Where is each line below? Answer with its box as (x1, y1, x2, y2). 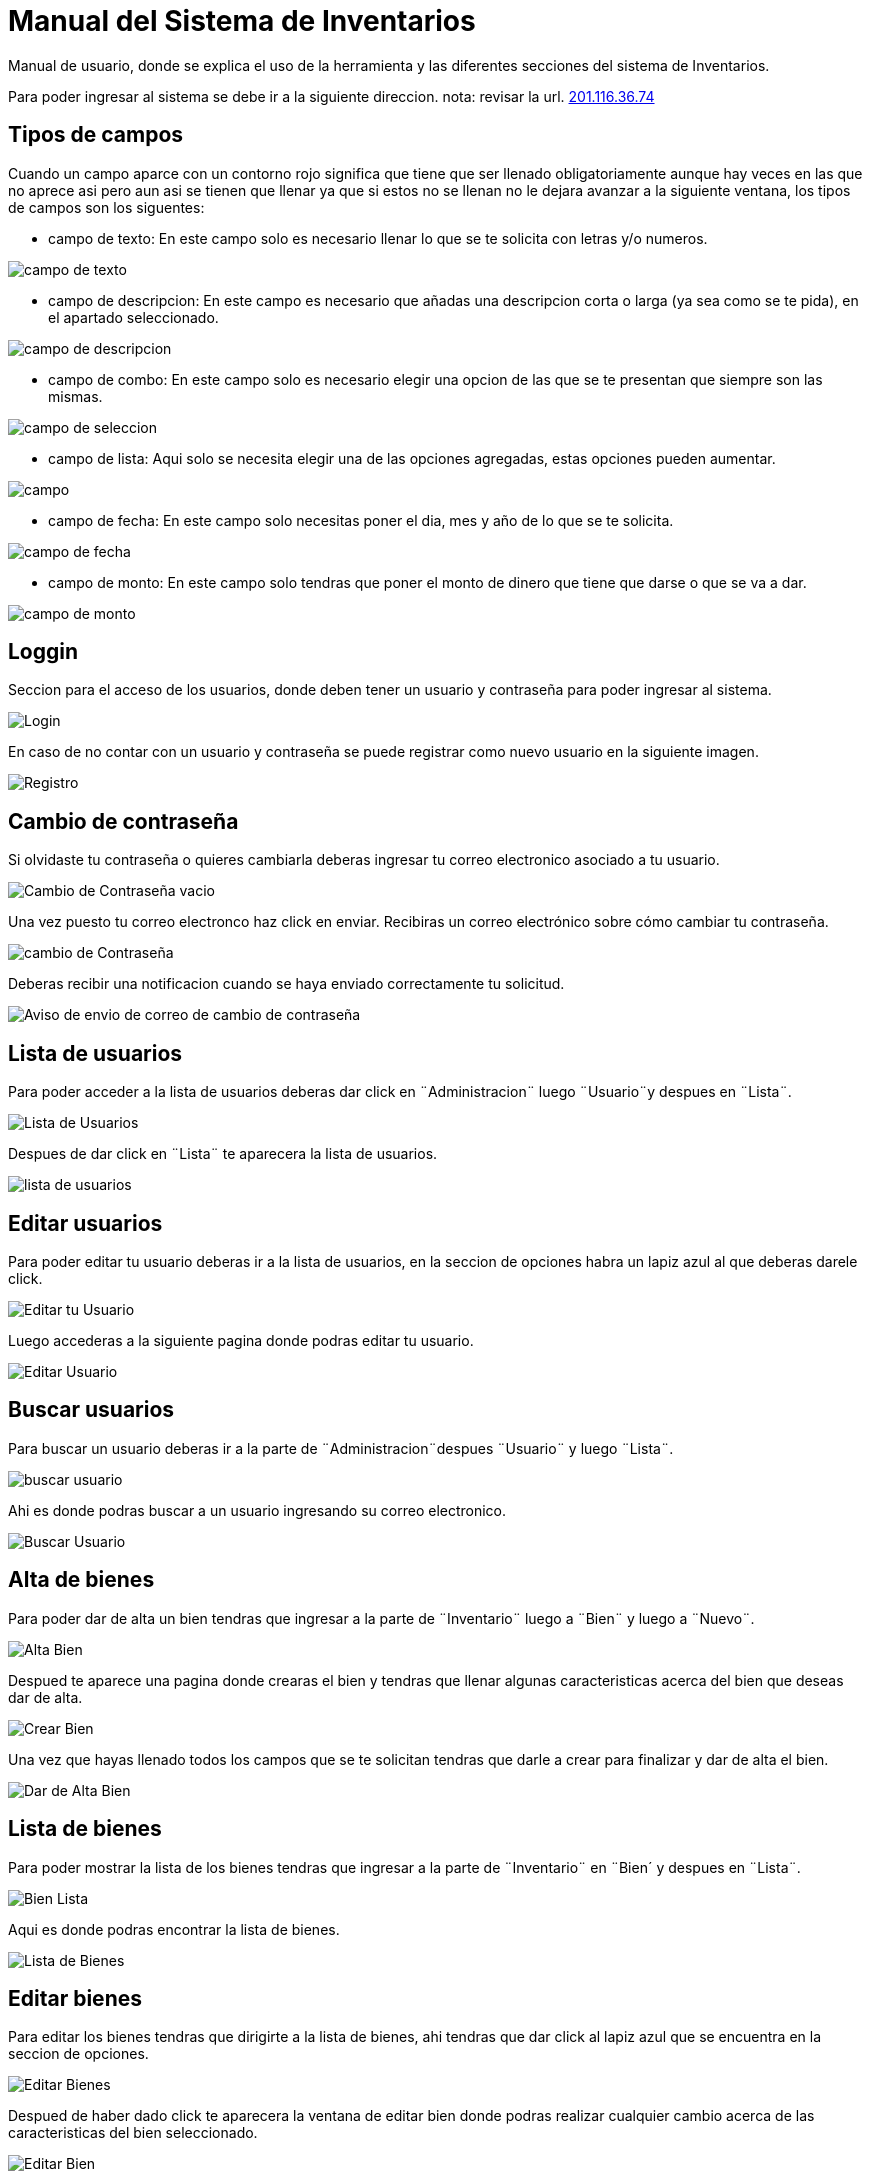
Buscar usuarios (8, 1397, 175, 1423)
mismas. (48, 387, 103, 405)
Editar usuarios (8, 1210, 163, 1236)
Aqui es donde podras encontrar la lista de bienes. (8, 1920, 340, 1938)
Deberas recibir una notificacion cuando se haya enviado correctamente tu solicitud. (8, 975, 565, 993)
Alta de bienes (8, 1567, 155, 1593)
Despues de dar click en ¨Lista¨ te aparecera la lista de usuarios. (8, 1145, 438, 1163)
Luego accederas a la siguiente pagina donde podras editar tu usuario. (8, 1331, 474, 1349)
